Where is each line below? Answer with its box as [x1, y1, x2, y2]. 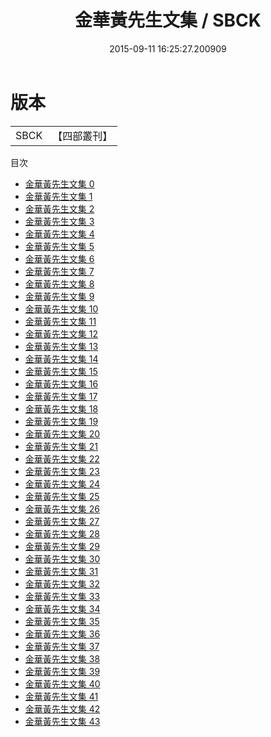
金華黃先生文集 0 [24, 177, 95, 190]
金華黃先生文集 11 [24, 315, 97, 327]
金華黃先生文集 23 [24, 465, 100, 477]
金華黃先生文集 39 [24, 665, 101, 677]
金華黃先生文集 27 [24, 515, 100, 527]
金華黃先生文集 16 [24, 377, 99, 390]
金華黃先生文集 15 [24, 365, 98, 377]
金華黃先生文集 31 [24, 565, 99, 577]
